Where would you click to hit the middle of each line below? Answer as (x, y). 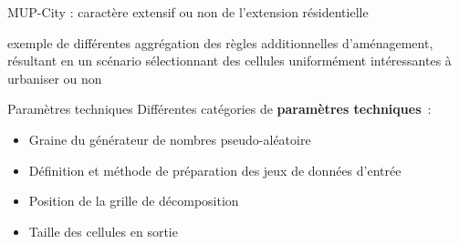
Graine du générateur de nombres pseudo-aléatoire (170, 139)
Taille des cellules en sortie (103, 231)
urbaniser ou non (55, 78)
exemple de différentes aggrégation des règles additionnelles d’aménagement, (220, 42)
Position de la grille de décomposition (134, 201)
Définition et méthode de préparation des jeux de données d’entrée (215, 170)
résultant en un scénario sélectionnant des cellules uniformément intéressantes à (229, 61)
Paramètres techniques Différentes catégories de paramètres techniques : (219, 109)
